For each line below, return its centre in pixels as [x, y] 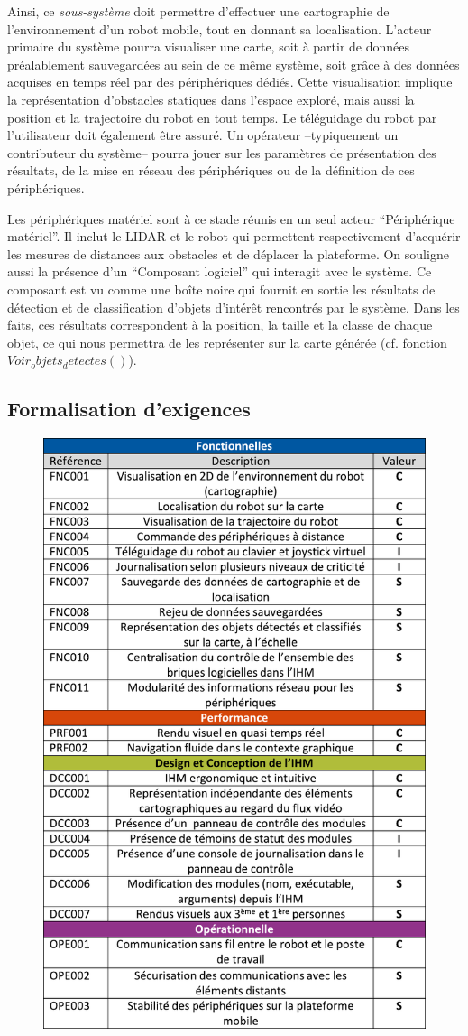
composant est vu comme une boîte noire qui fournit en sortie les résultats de [221, 289]
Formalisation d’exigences [129, 409]
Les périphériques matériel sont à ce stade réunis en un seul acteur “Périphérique [231, 218]
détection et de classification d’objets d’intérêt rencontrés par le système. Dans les [234, 307]
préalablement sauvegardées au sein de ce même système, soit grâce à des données [234, 64]
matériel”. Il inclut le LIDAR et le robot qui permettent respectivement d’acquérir [234, 236]
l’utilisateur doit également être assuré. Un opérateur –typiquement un [203, 135]
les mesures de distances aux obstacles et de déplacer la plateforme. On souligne [228, 253]
